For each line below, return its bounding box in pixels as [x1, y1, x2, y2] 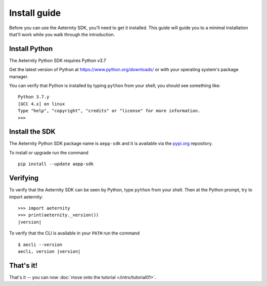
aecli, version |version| [18, 248, 81, 254]
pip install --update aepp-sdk [18, 161, 94, 167]
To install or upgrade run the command [9, 149, 89, 155]
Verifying [9, 174, 39, 183]
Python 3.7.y [18, 94, 49, 100]
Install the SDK [9, 128, 56, 136]
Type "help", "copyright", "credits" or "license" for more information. [18, 108, 201, 114]
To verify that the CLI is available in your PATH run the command [9, 230, 140, 236]
